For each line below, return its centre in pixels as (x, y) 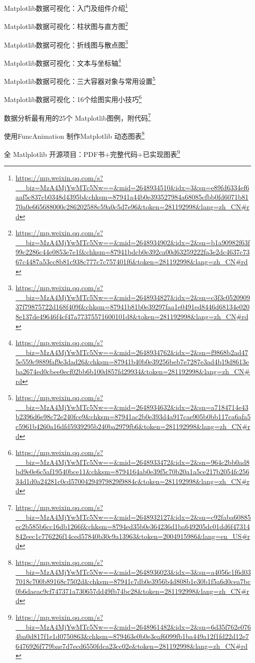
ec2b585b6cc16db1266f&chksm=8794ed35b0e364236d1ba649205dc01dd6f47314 (133, 526)
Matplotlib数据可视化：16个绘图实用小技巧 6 (73, 98)
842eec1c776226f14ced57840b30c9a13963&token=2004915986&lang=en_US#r (133, 536)
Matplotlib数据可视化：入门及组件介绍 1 (66, 7)
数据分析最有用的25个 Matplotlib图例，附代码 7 (77, 117)
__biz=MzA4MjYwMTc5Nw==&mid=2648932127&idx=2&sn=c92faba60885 (133, 517)
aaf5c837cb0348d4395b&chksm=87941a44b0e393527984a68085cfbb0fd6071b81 (132, 197)
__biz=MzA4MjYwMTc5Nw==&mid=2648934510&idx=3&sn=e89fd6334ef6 (132, 187)
